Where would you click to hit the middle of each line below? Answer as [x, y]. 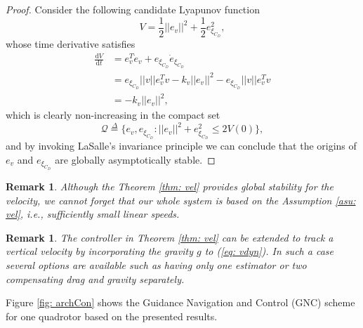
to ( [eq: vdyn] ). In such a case [269, 251]
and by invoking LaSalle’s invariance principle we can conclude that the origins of [181, 146]
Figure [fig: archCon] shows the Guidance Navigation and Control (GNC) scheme [180, 302]
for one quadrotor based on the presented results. [112, 316]
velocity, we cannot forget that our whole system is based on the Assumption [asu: [181, 200]
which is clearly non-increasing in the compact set [113, 115]
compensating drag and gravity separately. [95, 278]
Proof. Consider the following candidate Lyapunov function [133, 9]
